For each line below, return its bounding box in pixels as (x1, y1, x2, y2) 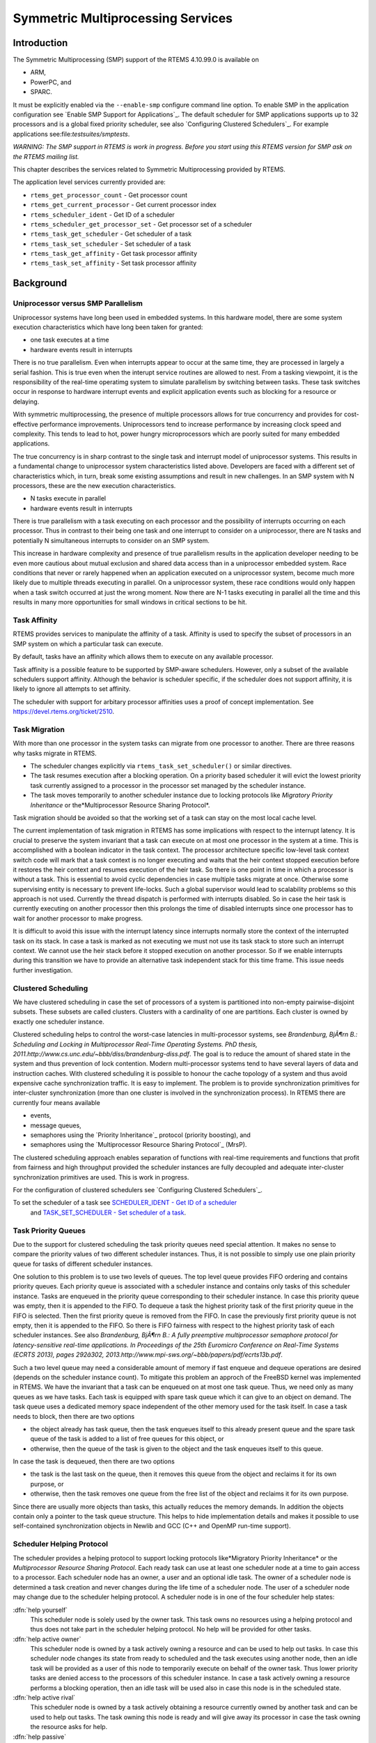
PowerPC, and (30, 77, 72, 86)
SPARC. (30, 88, 52, 96)
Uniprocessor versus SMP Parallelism (13, 298, 143, 308)
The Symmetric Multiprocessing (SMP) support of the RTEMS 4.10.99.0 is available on (13, 56, 259, 64)
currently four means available (13, 1098, 100, 1106)
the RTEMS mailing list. (13, 152, 79, 160)
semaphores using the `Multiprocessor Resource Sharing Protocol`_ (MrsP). (30, 1141, 247, 1149)
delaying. (13, 397, 40, 406)
